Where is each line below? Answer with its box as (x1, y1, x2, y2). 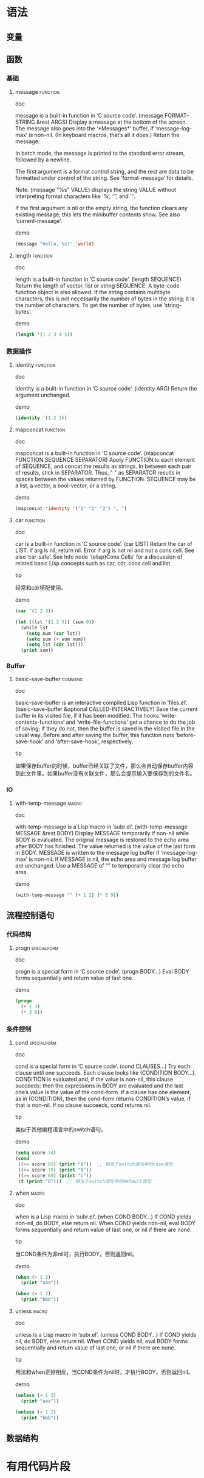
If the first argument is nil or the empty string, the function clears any (15, 205, 188, 212)
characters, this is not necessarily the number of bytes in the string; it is (15, 295, 195, 302)
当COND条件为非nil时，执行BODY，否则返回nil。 (15, 1250, 138, 1257)
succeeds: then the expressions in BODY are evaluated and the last (15, 1082, 183, 1089)
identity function (15, 361, 56, 369)
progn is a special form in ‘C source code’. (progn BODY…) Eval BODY (15, 968, 189, 975)
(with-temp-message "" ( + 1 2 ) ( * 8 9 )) (15, 892, 120, 898)
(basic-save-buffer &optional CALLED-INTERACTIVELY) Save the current (15, 705, 198, 713)
